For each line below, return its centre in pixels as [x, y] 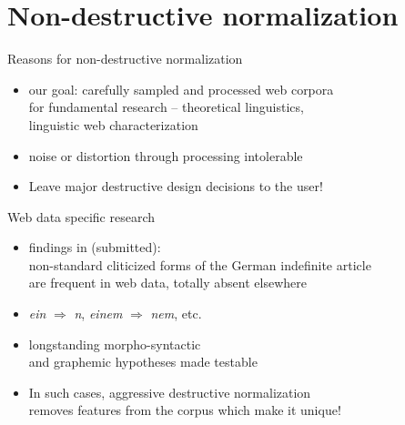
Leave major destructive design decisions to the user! [176, 186]
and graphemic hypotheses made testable [143, 362]
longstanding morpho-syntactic [115, 344]
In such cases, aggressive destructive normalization [170, 392]
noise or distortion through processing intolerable [166, 155]
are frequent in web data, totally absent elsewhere [167, 283]
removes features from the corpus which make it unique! [185, 410]
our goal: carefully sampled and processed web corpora [181, 89]
